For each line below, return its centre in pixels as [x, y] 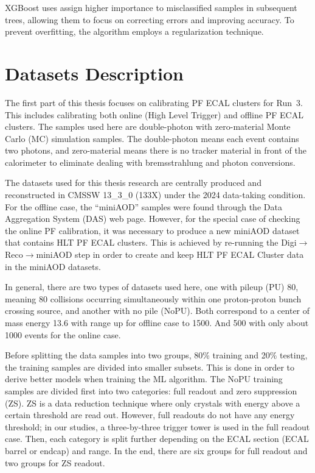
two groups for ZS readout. [55, 462]
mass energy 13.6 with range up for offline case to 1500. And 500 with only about [157, 322]
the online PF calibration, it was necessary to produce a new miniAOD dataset [152, 230]
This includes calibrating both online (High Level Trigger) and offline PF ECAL [154, 114]
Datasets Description [94, 73]
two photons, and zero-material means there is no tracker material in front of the [156, 150]
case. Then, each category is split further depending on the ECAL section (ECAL [157, 439]
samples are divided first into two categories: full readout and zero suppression [151, 390]
